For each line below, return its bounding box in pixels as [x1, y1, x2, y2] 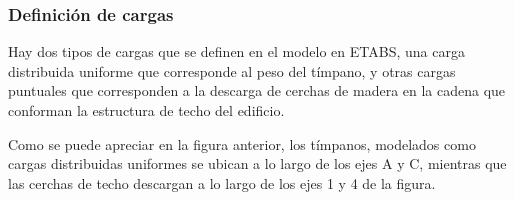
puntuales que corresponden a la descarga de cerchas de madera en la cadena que [8, 80, 506, 101]
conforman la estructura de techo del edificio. [8, 100, 285, 120]
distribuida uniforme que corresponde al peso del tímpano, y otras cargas [8, 60, 456, 81]
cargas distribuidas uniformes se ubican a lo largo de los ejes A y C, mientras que [8, 153, 507, 174]
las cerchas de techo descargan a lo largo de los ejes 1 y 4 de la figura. [8, 172, 436, 193]
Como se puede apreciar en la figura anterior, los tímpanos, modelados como [8, 133, 476, 154]
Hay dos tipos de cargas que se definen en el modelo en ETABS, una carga [8, 41, 465, 62]
